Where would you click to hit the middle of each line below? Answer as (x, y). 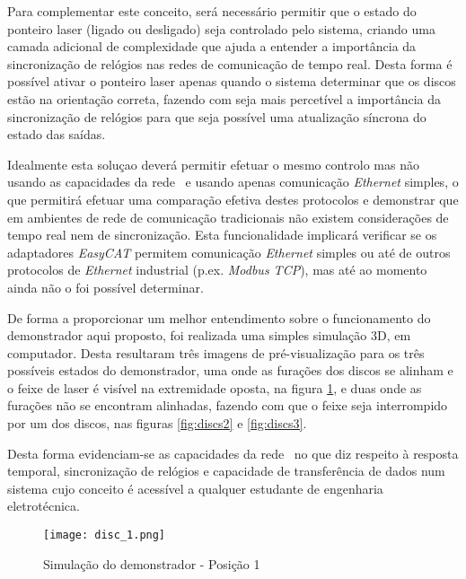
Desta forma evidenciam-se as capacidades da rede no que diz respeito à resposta (233, 453)
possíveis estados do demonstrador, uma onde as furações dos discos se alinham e (230, 370)
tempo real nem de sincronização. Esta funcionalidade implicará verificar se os (222, 235)
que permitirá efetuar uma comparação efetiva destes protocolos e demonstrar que (233, 199)
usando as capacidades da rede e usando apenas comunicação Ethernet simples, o (233, 182)
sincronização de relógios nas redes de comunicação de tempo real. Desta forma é (230, 63)
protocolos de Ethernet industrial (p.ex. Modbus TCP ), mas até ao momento (217, 270)
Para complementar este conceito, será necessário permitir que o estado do (212, 11)
